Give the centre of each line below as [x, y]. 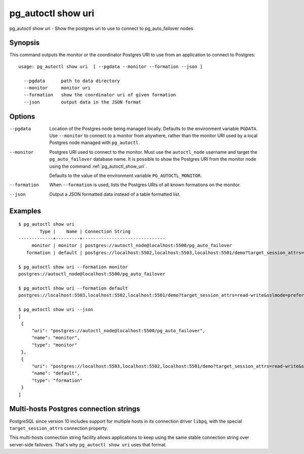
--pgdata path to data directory [72, 81]
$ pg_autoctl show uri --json [56, 309]
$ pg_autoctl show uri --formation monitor [73, 267]
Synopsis [25, 43]
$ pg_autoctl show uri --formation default [73, 288]
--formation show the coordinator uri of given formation [100, 95]
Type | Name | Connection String [85, 231]
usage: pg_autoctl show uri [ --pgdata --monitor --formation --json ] [110, 66]
